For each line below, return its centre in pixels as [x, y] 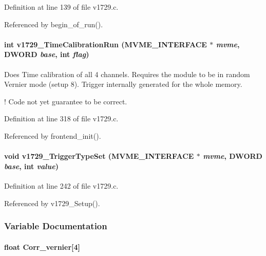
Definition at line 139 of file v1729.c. [61, 7]
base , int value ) [31, 166]
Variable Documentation [56, 226]
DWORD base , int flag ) [47, 54]
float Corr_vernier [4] [42, 246]
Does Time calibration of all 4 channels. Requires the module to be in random [127, 74]
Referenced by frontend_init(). [53, 135]
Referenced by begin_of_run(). [54, 24]
